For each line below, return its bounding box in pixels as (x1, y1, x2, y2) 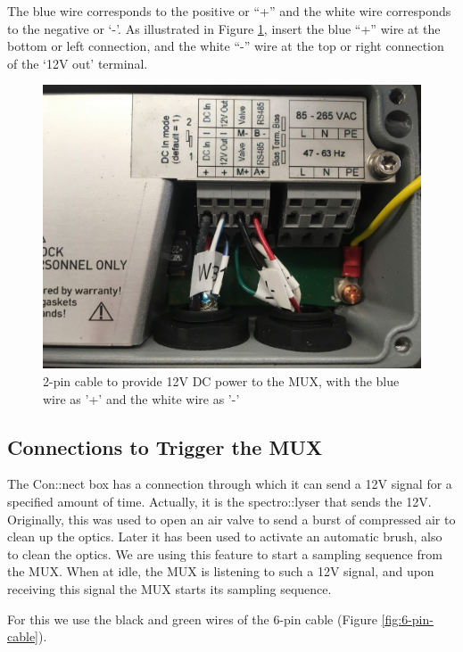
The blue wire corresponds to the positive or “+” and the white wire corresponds (7, 2, 451, 20)
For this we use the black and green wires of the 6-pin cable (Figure (7, 609, 377, 628)
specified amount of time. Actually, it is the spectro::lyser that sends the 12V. (7, 491, 432, 510)
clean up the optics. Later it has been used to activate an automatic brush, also (7, 527, 442, 546)
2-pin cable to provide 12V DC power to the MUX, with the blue (43, 371, 400, 390)
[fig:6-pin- (381, 609, 434, 628)
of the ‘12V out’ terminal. (7, 54, 148, 72)
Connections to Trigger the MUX (7, 433, 323, 460)
